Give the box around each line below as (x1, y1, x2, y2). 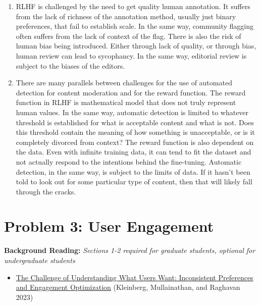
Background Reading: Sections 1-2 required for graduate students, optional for (4, 245, 255, 256)
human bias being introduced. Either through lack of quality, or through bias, (16, 40, 256, 51)
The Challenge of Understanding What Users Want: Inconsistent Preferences (16, 272, 253, 282)
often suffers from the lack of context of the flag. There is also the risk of (16, 30, 241, 41)
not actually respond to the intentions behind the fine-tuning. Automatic (16, 156, 242, 167)
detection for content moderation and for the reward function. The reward (16, 87, 246, 97)
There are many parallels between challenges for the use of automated (16, 77, 232, 88)
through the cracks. (16, 186, 76, 196)
